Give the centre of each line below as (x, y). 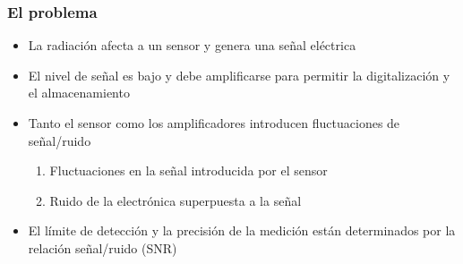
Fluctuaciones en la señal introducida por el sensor (189, 170)
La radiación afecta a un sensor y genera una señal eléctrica (192, 45)
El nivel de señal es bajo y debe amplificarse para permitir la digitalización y (239, 75)
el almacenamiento (79, 93)
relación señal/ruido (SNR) (103, 247)
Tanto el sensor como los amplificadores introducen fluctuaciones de (214, 123)
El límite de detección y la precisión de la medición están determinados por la (242, 230)
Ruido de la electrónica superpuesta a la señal (176, 200)
